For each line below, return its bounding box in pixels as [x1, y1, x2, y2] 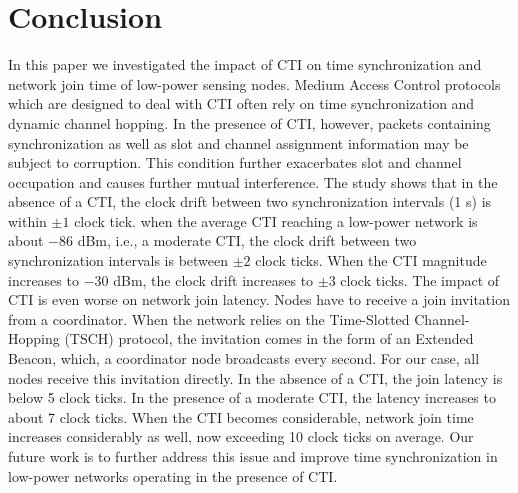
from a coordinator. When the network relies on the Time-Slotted [8, 308, 410, 329]
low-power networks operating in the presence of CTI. [8, 465, 338, 486]
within [8, 210, 47, 231]
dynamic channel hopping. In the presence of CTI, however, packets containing [8, 112, 491, 133]
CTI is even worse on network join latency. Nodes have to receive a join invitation [8, 289, 510, 310]
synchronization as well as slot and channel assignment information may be [8, 132, 469, 153]
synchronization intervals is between [8, 250, 229, 271]
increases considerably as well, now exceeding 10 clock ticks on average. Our [8, 426, 474, 447]
